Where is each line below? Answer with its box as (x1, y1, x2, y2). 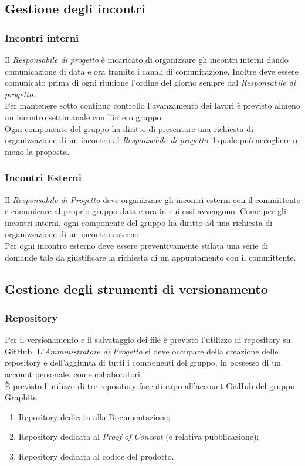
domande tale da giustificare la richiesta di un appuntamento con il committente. (5, 251, 296, 263)
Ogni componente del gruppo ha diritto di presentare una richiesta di (5, 122, 253, 134)
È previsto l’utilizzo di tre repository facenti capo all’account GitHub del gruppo (5, 379, 295, 391)
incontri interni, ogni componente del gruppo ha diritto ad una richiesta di (5, 216, 273, 228)
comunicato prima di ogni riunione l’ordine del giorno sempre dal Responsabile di (5, 76, 296, 89)
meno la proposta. (5, 145, 70, 157)
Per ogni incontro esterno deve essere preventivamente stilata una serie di (5, 239, 269, 251)
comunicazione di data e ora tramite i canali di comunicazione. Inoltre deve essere (5, 65, 299, 77)
